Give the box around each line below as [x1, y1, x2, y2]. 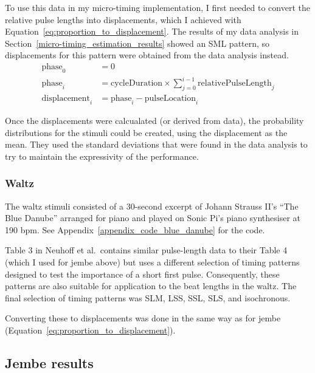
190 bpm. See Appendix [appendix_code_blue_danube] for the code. [5, 223, 265, 236]
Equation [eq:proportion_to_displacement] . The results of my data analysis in [5, 25, 299, 38]
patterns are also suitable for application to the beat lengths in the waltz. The [5, 279, 297, 292]
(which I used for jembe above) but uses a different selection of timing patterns [5, 255, 300, 268]
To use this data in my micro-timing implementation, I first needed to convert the [5, 1, 310, 13]
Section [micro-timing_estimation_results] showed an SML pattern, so [5, 36, 270, 49]
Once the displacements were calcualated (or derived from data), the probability [5, 114, 304, 126]
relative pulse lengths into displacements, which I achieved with [5, 13, 241, 26]
